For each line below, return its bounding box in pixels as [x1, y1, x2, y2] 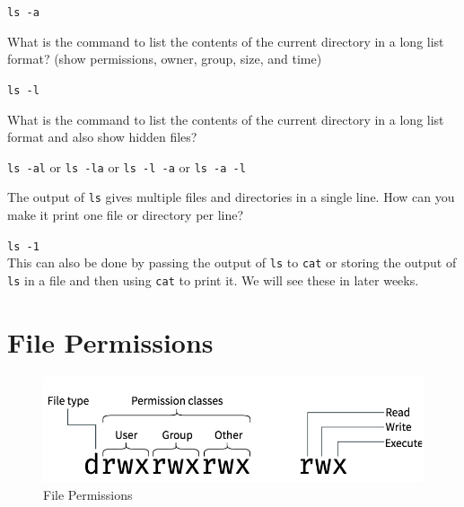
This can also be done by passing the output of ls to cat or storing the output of [7, 253, 457, 272]
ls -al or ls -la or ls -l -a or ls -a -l [7, 157, 246, 176]
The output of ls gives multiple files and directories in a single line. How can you [7, 188, 455, 206]
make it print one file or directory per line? [7, 205, 244, 223]
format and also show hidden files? [7, 127, 197, 146]
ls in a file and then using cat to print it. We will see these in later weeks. [7, 270, 419, 289]
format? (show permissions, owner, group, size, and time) [7, 49, 322, 68]
